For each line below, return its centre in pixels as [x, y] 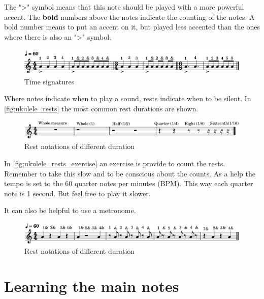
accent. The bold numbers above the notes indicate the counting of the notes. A [129, 17]
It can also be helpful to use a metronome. [70, 210]
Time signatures [49, 81]
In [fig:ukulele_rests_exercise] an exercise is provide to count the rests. [115, 163]
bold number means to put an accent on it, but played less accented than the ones [132, 27]
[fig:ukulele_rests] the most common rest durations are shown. [101, 108]
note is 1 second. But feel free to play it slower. [77, 193]
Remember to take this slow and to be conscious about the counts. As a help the [130, 173]
